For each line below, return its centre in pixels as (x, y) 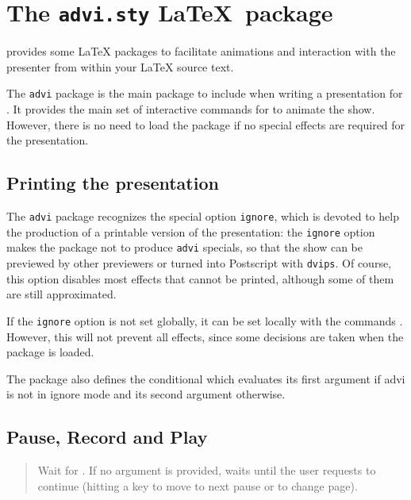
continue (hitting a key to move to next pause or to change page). (198, 485)
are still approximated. (61, 294)
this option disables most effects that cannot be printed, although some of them (200, 278)
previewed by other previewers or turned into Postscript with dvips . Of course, (199, 263)
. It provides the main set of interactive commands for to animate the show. (191, 109)
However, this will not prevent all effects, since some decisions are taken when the (205, 336)
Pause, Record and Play (107, 437)
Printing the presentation (113, 183)
